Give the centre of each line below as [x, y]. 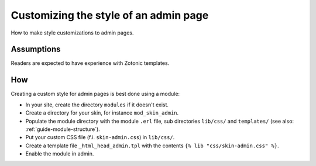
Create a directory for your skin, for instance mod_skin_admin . [102, 113]
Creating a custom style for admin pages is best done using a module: [95, 94]
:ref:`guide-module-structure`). [63, 129]
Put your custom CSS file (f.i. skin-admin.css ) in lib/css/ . [100, 137]
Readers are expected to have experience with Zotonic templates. [90, 63]
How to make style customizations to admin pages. [72, 33]
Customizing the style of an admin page [110, 15]
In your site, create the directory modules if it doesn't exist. [97, 105]
